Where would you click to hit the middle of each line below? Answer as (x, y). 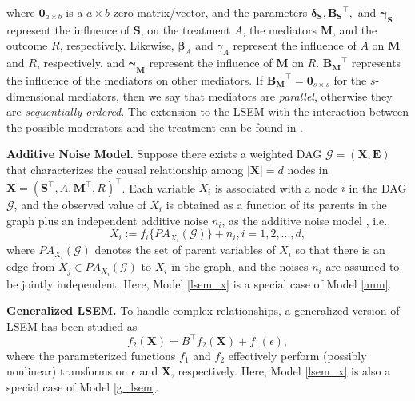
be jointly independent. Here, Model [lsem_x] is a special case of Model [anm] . (199, 283)
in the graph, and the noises (240, 266)
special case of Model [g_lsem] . (83, 386)
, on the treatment (186, 29)
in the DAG (378, 187)
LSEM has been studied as (72, 326)
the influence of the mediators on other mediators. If (135, 79)
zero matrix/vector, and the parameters (210, 12)
